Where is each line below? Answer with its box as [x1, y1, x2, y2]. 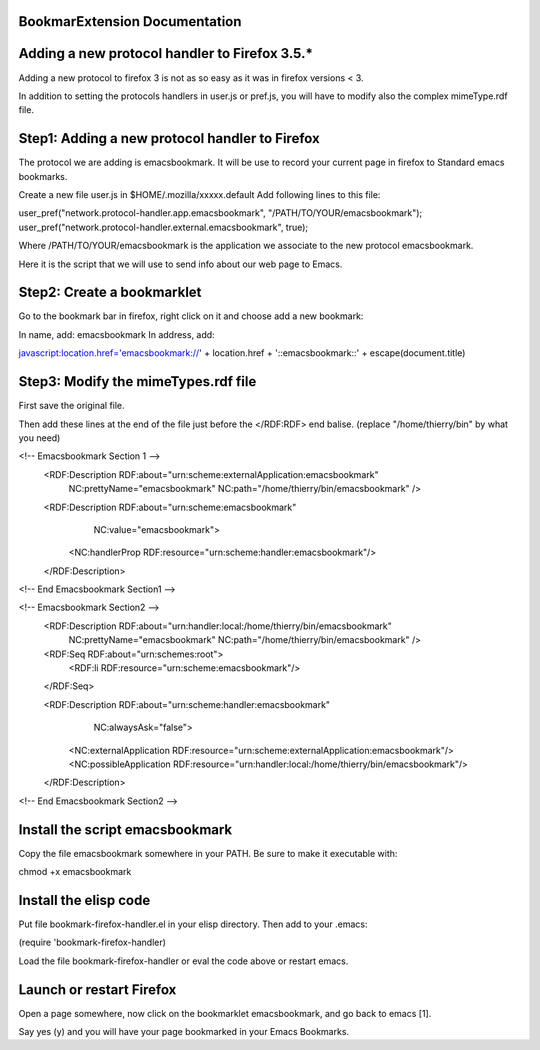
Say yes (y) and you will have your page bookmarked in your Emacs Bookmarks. [18, 1026, 350, 1038]
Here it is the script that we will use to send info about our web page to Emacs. [18, 258, 343, 270]
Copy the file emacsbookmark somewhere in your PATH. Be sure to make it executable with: [18, 847, 398, 859]
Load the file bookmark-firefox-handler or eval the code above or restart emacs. [18, 955, 349, 967]
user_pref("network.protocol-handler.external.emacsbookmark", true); [18, 221, 309, 233]
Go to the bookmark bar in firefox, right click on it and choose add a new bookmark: [18, 310, 364, 322]
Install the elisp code [18, 891, 151, 909]
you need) [18, 431, 61, 444]
